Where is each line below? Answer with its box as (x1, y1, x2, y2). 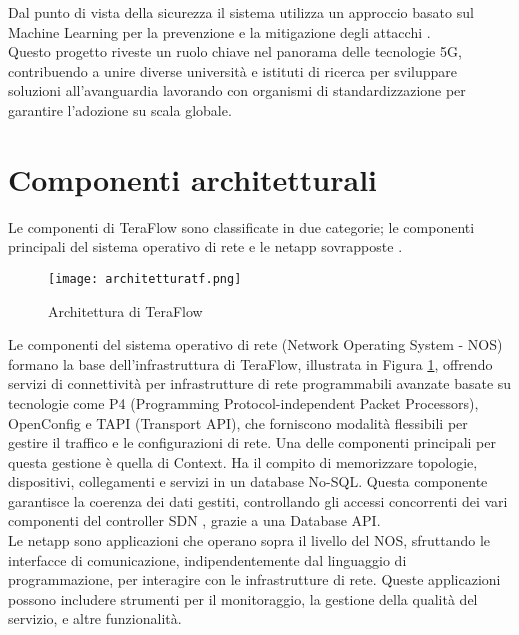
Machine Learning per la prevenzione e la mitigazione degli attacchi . (8, 21, 431, 42)
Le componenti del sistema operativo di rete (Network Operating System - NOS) (8, 334, 503, 355)
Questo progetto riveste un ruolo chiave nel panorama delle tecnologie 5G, (8, 41, 462, 62)
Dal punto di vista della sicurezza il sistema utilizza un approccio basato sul (8, 2, 474, 22)
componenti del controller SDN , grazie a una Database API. (8, 510, 381, 531)
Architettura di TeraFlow (48, 300, 203, 321)
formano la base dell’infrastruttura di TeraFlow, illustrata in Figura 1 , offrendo (8, 353, 493, 374)
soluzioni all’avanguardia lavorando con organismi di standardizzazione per (8, 80, 466, 101)
